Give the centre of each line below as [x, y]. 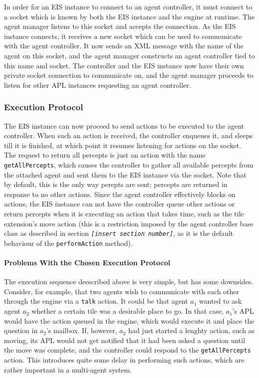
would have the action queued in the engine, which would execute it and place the [129, 320]
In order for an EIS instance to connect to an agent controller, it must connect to [128, 6]
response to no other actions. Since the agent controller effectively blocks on [120, 194]
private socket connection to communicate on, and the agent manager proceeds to [129, 75]
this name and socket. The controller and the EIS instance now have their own [124, 65]
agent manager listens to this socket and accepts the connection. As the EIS [120, 26]
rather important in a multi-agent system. [68, 369]
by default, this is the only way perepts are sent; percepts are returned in [116, 184]
